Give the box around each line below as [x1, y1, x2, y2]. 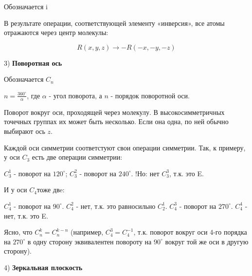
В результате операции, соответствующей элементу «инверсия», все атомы [4, 18, 225, 28]
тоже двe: [36, 184, 65, 195]
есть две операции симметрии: [32, 152, 123, 162]
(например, [71, 227, 104, 237]
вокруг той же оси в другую [165, 236, 249, 246]
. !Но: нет [131, 168, 160, 178]
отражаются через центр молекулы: [4, 27, 108, 37]
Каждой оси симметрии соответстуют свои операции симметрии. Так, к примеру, [4, 142, 246, 152]
